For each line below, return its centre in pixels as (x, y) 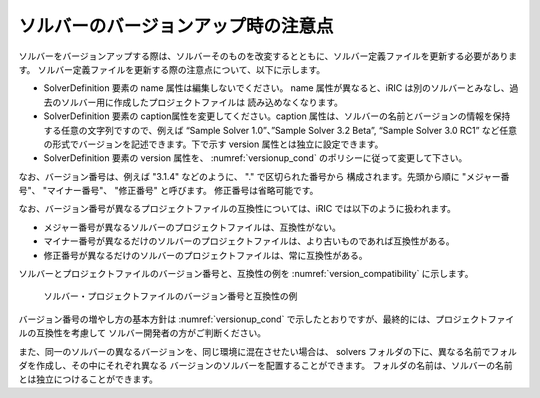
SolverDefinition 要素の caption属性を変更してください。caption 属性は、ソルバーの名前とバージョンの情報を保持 (277, 116)
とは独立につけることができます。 (88, 379)
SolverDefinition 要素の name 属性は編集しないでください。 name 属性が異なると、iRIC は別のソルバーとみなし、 (276, 88)
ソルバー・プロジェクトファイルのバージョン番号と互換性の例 (170, 296)
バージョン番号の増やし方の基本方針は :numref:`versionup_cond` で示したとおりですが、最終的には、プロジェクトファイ (266, 319)
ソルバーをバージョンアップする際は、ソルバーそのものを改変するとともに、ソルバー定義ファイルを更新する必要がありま (268, 56)
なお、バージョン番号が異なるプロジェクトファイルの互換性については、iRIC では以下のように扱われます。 (237, 209)
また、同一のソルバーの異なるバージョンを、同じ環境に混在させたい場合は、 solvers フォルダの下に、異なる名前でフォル (267, 351)
